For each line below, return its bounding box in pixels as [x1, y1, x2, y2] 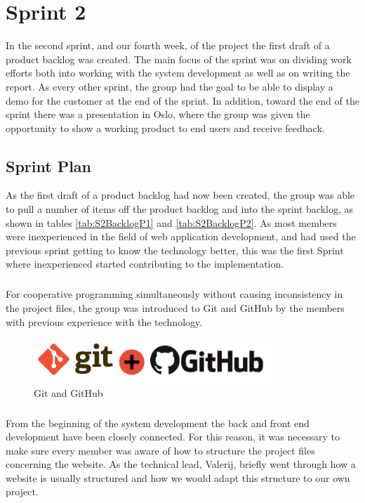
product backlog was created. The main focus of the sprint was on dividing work [6, 51, 352, 66]
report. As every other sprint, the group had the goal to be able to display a [6, 79, 333, 93]
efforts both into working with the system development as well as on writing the [6, 65, 350, 80]
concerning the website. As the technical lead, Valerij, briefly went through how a [6, 457, 356, 471]
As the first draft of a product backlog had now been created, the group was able [6, 188, 355, 202]
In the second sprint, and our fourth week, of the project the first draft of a [6, 38, 330, 53]
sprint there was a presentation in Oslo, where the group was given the [6, 107, 310, 122]
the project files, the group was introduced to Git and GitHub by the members [6, 301, 345, 315]
